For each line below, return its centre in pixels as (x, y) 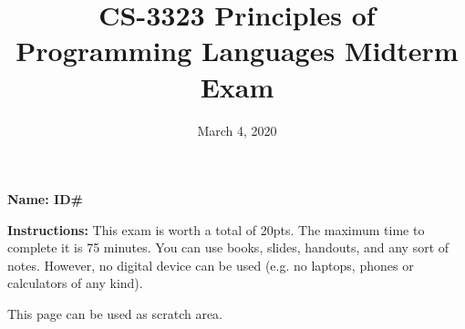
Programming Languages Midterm (237, 51)
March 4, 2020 (237, 130)
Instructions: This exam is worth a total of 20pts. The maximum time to (216, 229)
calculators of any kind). (75, 283)
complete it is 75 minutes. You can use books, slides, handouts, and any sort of (228, 247)
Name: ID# (45, 199)
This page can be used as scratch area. (115, 314)
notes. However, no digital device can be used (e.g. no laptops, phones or (211, 265)
